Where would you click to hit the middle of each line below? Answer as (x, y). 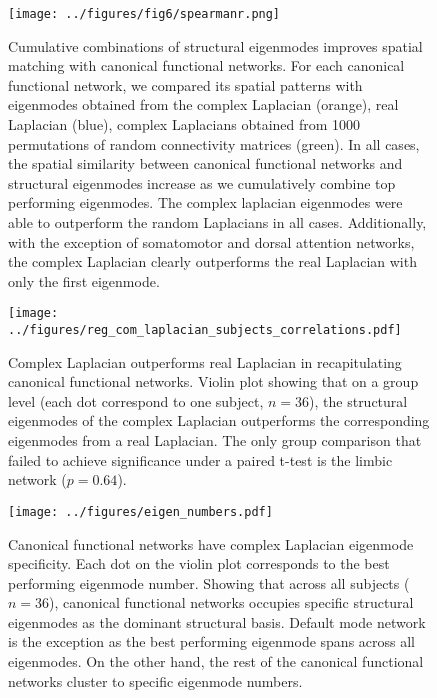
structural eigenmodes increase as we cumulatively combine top (202, 182)
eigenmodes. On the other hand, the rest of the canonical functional (216, 661)
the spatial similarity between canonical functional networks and (205, 163)
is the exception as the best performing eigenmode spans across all (212, 641)
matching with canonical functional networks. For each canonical (206, 65)
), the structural (358, 400)
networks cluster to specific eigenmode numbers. (155, 680)
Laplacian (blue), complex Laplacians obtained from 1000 (184, 124)
